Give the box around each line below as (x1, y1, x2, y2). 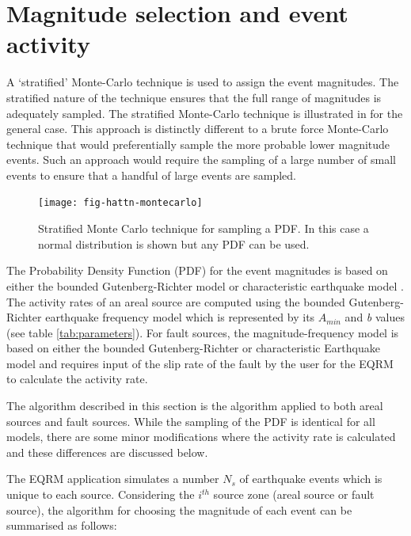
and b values (344, 309, 405, 325)
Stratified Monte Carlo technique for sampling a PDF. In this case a (38, 220, 369, 237)
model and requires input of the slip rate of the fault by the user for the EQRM (6, 355, 394, 371)
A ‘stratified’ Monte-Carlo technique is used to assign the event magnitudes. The (6, 74, 399, 90)
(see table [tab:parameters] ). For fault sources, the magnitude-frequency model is (6, 324, 399, 340)
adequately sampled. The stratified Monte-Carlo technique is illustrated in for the (6, 105, 403, 121)
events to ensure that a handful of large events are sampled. (6, 166, 296, 183)
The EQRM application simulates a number (6, 470, 219, 487)
